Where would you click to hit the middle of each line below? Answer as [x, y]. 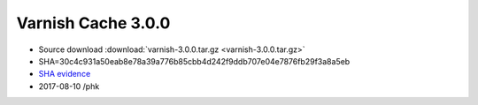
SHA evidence [65, 74]
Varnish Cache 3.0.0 [93, 23]
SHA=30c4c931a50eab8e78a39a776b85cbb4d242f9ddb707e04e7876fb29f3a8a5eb [194, 61]
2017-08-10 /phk [69, 86]
